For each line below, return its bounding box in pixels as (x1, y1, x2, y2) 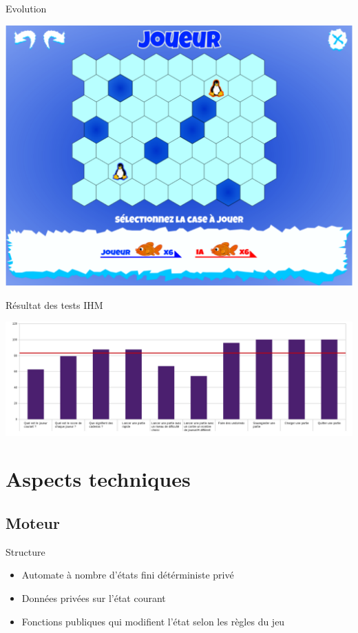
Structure (6, 544, 45, 559)
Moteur (6, 512, 60, 534)
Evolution (6, 1, 47, 15)
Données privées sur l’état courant (21, 591, 166, 605)
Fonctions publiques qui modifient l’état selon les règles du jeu (21, 614, 285, 628)
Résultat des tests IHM (6, 297, 103, 312)
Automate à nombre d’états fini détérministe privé (21, 567, 234, 582)
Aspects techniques (6, 465, 191, 493)
